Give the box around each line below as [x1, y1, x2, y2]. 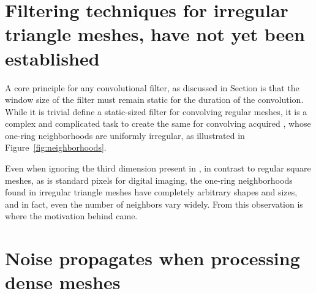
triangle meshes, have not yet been [5, 21, 305, 47]
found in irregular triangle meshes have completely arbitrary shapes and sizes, [5, 186, 298, 198]
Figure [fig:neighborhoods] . [5, 141, 107, 154]
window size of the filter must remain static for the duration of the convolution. [5, 93, 304, 106]
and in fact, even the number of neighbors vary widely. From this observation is [5, 197, 303, 210]
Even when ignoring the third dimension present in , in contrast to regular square [5, 162, 311, 175]
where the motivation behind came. [5, 209, 138, 222]
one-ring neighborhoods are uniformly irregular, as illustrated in [5, 129, 245, 141]
